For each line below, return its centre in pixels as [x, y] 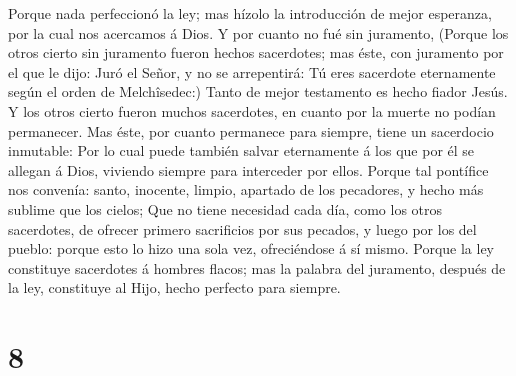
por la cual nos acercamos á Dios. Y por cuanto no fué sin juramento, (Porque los [258, 32]
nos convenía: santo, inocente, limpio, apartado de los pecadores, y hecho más [246, 189]
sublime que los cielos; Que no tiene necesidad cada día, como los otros [225, 208]
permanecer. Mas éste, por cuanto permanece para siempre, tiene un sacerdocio [251, 130]
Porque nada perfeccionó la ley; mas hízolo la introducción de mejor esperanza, [250, 13]
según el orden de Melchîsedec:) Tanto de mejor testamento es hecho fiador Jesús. [258, 91]
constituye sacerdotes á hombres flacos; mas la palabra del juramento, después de [257, 267]
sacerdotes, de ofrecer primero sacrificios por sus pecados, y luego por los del [242, 228]
